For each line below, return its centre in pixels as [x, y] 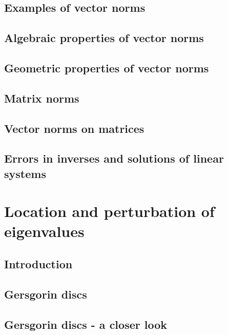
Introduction [38, 264]
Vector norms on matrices [74, 128]
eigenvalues [44, 231]
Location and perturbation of [109, 211]
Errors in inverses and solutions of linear [114, 158]
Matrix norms [42, 98]
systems [25, 173]
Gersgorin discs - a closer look [86, 324]
